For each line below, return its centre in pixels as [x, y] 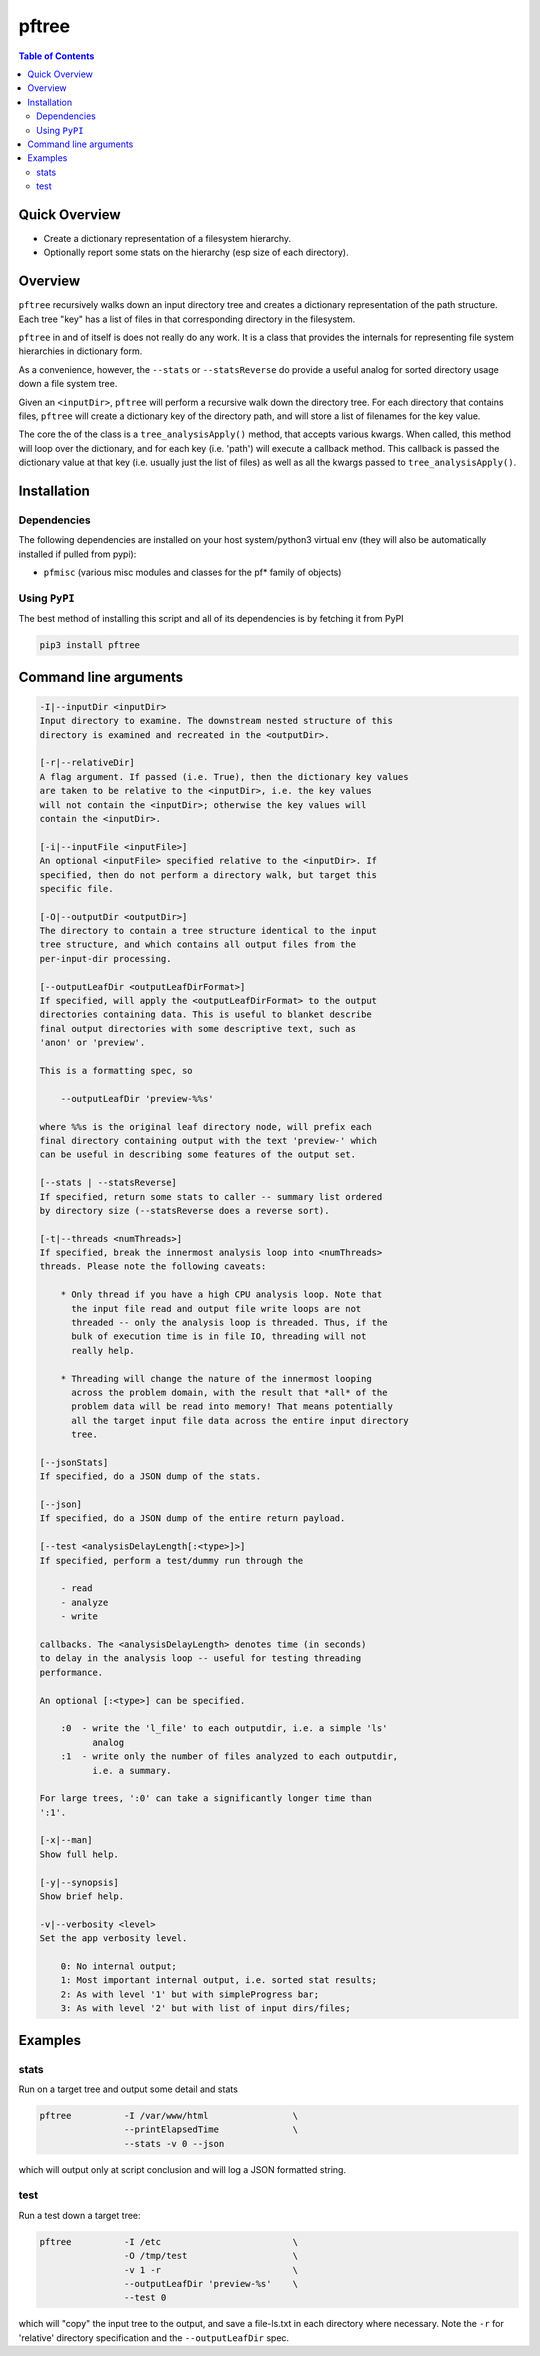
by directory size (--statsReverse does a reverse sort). [184, 1210]
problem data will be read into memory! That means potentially [232, 1406]
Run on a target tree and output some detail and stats [128, 2089]
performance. [71, 1672]
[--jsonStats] [74, 1462]
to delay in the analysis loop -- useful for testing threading [200, 1658]
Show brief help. [82, 1896]
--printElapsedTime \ [211, 2129]
